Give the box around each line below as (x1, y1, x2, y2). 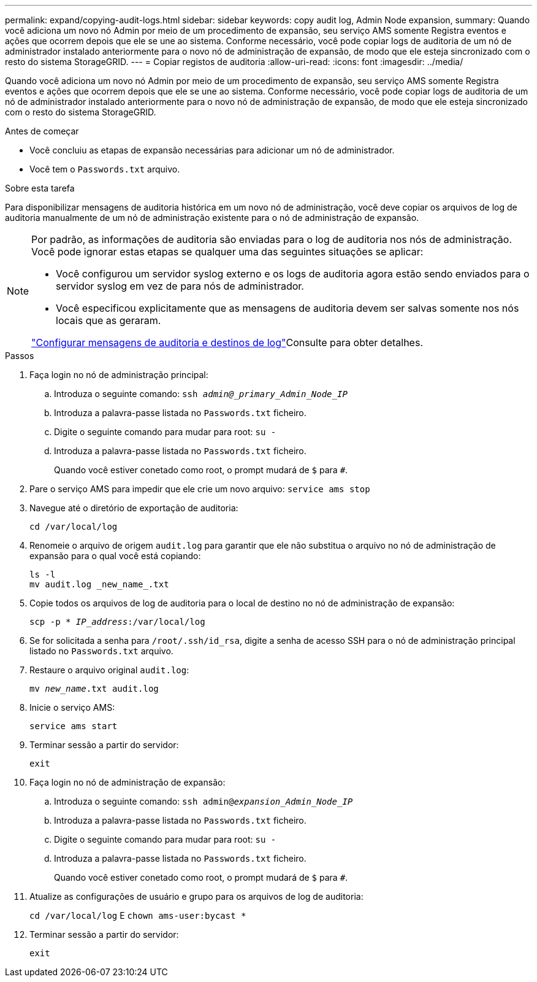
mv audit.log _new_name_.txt (29, 579, 169, 589)
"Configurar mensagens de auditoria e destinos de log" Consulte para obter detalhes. (31, 336, 423, 349)
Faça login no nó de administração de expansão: (29, 777, 226, 787)
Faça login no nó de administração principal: (29, 369, 208, 380)
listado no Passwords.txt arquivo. (29, 646, 173, 656)
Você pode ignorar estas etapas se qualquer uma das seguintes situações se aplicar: (31, 245, 424, 258)
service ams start (29, 721, 118, 731)
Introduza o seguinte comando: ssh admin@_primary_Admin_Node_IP (54, 389, 348, 399)
